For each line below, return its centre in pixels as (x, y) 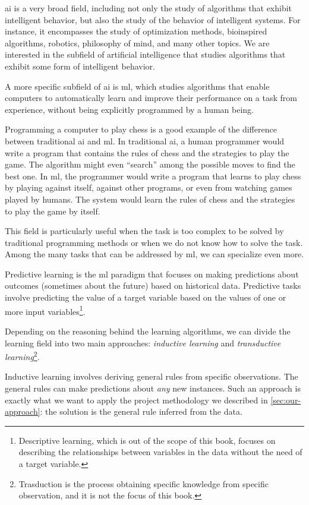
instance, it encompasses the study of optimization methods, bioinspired (136, 31)
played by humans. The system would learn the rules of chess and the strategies (150, 199)
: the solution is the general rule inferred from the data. (141, 411)
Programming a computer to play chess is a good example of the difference (141, 129)
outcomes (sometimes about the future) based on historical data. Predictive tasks (153, 285)
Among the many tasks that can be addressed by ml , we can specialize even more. (154, 254)
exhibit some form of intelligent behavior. (80, 66)
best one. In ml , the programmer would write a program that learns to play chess (153, 176)
